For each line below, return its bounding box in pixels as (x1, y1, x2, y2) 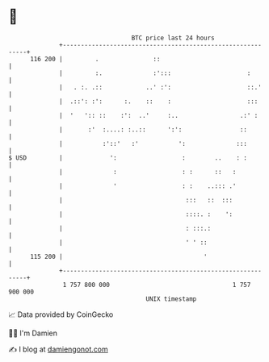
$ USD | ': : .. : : (8, 153, 248, 162)
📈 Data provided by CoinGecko (8, 310, 114, 319)
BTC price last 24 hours (131, 34, 216, 42)
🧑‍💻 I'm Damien (8, 328, 58, 338)
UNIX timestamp (145, 294, 197, 303)
